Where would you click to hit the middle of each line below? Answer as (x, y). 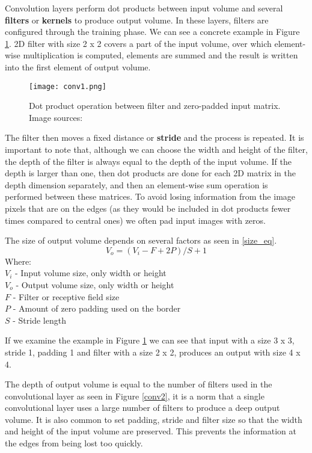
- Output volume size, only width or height (95, 284)
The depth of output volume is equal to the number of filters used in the (139, 384)
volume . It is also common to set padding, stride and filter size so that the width (154, 419)
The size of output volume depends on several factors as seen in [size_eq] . (141, 240)
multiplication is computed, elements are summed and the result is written (161, 55)
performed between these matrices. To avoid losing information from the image (150, 196)
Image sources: (56, 117)
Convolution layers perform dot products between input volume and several (144, 8)
